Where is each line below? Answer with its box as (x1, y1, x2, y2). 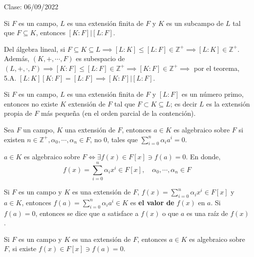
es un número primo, (182, 89, 244, 99)
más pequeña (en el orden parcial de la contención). (41, 108, 196, 118)
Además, (4, 53, 30, 64)
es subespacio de (76, 53, 125, 64)
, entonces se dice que (35, 208, 100, 218)
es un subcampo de (166, 18, 224, 28)
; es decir (170, 98, 197, 108)
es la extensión (206, 98, 250, 108)
